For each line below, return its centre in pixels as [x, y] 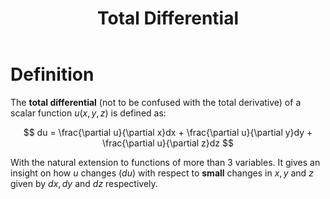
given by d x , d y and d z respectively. [84, 183]
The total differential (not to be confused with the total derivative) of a [156, 102]
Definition [52, 74]
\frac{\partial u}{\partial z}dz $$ [168, 143]
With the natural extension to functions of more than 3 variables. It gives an [165, 162]
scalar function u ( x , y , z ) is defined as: [88, 113]
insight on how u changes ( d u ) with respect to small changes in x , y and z [162, 173]
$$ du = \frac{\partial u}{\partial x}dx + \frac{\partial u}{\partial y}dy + [168, 132]
